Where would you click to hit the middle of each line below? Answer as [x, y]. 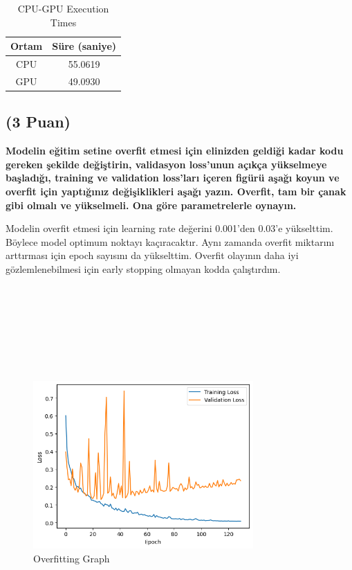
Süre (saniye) [84, 46]
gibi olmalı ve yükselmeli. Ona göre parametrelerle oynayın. [151, 205]
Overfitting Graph [72, 558]
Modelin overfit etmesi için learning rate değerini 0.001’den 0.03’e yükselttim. [169, 228]
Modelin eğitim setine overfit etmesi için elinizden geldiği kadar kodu [175, 151]
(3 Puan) [38, 122]
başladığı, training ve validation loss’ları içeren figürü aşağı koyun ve [173, 178]
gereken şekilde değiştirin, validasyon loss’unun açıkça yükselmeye [166, 164]
